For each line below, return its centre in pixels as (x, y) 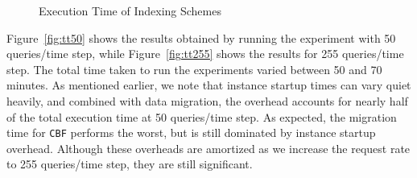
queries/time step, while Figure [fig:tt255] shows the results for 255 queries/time (205, 54)
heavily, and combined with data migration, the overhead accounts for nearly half (207, 100)
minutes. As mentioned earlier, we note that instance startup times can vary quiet (209, 85)
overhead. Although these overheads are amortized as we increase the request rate (208, 148)
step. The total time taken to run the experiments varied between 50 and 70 (194, 69)
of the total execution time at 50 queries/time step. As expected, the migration (202, 116)
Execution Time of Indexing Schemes (130, 10)
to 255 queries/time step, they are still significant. (130, 164)
